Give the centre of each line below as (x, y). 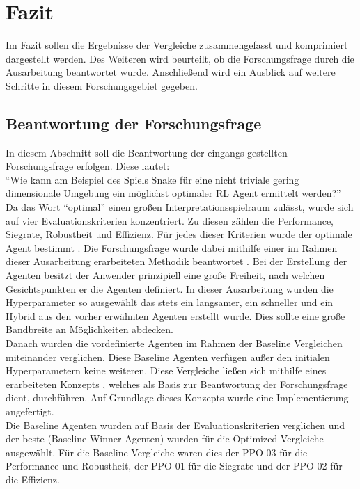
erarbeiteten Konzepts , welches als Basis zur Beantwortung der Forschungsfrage (177, 384)
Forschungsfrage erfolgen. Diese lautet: (88, 166)
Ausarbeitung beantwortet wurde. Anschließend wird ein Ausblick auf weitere (171, 72)
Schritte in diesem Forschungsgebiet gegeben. (102, 85)
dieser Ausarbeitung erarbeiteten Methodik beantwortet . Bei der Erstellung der (177, 261)
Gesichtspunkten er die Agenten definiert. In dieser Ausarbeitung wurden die (170, 288)
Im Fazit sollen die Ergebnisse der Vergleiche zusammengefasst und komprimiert (177, 45)
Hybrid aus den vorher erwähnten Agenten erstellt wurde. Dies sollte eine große (175, 315)
